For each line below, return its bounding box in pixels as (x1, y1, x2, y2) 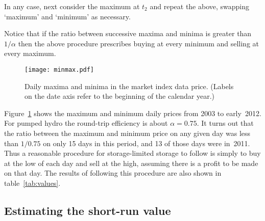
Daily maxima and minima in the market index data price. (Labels (25, 80, 234, 91)
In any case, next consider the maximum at (4, 1, 140, 11)
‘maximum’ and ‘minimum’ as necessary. (4, 11, 131, 21)
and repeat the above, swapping (150, 1, 250, 11)
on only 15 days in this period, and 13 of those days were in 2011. (43, 137, 250, 148)
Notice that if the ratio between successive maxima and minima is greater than (4, 28, 252, 39)
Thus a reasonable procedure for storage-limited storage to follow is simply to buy (4, 148, 261, 158)
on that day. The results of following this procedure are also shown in (4, 168, 222, 178)
